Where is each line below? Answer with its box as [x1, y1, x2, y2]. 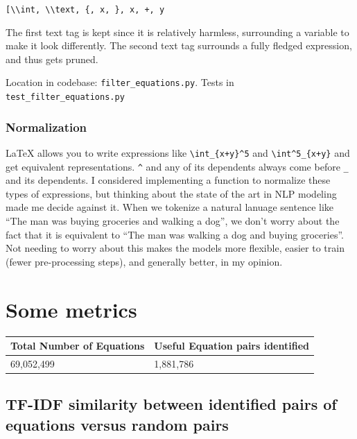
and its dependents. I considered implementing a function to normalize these [6, 173, 331, 187]
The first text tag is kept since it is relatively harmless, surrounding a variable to [6, 24, 349, 39]
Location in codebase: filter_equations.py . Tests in [6, 75, 234, 89]
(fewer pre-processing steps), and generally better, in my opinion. [6, 254, 283, 268]
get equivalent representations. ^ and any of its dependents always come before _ [6, 159, 349, 173]
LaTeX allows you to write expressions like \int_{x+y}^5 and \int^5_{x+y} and [6, 145, 350, 160]
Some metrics [6, 295, 137, 323]
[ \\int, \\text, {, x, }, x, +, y [6, 5, 165, 15]
